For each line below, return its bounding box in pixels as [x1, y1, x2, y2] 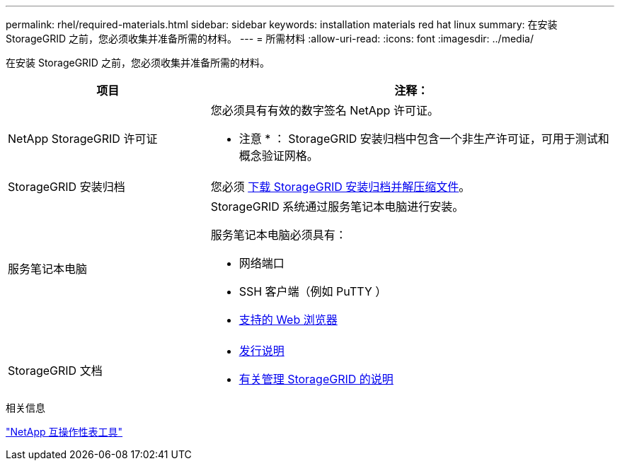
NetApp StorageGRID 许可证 [8, 132, 158, 146]
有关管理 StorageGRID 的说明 [239, 372, 394, 386]
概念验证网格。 [239, 148, 318, 163]
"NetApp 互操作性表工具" [6, 426, 123, 438]
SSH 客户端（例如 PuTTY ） [239, 284, 387, 298]
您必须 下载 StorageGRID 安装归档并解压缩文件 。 [210, 180, 471, 194]
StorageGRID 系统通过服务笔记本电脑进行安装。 [210, 199, 464, 214]
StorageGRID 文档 [8, 363, 103, 378]
